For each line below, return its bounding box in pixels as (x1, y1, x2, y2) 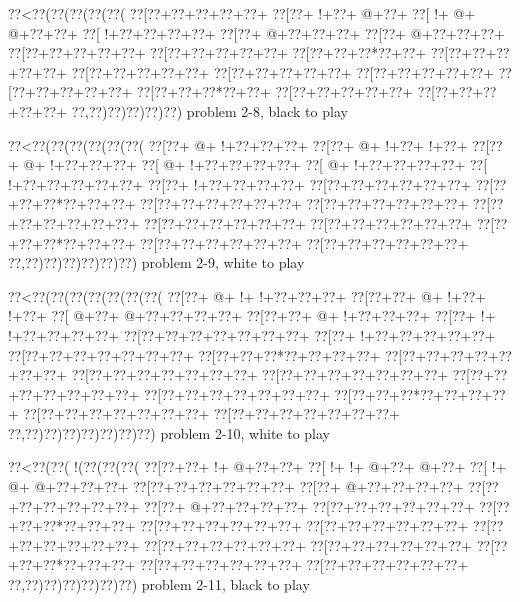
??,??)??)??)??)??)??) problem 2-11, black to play (8, 574, 310, 595)
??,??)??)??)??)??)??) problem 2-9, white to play (8, 252, 305, 273)
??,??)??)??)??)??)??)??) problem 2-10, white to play (8, 422, 330, 443)
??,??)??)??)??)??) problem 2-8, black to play (71, 100, 348, 121)
